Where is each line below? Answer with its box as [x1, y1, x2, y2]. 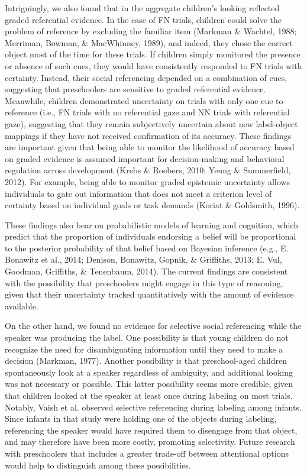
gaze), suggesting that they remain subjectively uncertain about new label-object [5, 117, 298, 130]
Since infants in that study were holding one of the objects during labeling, [5, 412, 277, 425]
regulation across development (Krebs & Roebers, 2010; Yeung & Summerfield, [5, 164, 291, 176]
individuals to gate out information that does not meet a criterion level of [5, 187, 272, 199]
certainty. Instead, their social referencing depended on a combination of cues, [5, 71, 287, 83]
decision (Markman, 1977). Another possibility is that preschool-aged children [5, 354, 287, 367]
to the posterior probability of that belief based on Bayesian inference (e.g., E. [5, 241, 289, 254]
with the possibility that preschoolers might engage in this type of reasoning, [5, 276, 283, 289]
